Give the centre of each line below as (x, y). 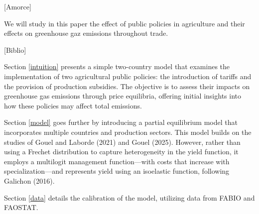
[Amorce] (18, 6)
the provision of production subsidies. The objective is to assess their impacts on (127, 86)
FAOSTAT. (21, 207)
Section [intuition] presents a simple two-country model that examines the (117, 66)
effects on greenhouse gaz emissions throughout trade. (86, 33)
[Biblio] (15, 50)
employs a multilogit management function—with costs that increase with (117, 161)
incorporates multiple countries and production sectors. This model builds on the (128, 132)
